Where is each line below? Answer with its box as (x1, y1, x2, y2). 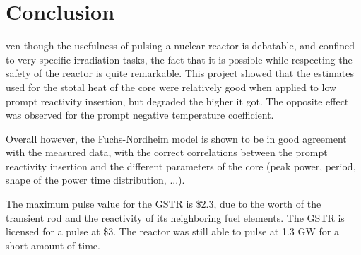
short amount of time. (6, 237, 100, 252)
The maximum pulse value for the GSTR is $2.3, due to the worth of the (6, 196, 321, 211)
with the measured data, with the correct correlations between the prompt (6, 145, 328, 160)
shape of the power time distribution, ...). (6, 172, 185, 187)
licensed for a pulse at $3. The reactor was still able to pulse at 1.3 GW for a (6, 224, 339, 239)
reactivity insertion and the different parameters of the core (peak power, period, (6, 158, 356, 173)
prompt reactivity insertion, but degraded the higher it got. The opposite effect (6, 93, 349, 108)
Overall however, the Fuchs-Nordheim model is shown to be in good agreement (6, 131, 347, 146)
